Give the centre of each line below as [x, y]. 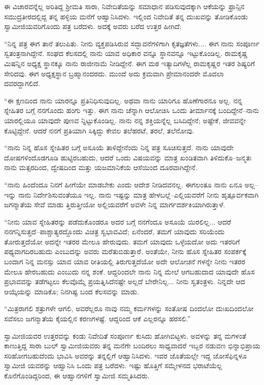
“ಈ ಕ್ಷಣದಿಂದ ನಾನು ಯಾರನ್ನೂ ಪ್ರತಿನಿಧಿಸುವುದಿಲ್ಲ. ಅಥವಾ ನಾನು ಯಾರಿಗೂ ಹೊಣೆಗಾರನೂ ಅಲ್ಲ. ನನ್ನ [123, 100]
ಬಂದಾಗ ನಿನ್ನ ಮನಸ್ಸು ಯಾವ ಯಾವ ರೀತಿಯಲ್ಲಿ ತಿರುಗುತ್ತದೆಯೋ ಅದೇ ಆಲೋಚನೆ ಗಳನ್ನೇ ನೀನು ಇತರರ [125, 262]
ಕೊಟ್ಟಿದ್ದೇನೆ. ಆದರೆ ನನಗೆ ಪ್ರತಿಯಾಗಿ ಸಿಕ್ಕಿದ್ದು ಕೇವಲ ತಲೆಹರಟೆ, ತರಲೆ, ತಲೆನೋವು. [99, 130]
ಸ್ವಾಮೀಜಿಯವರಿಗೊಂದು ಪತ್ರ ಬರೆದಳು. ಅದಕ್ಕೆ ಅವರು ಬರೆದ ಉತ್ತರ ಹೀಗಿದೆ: [93, 26]
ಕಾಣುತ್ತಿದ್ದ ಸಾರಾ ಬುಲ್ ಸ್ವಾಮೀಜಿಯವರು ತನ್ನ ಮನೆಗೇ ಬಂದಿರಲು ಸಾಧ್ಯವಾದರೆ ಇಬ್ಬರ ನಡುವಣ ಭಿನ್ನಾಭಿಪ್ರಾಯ [132, 346]
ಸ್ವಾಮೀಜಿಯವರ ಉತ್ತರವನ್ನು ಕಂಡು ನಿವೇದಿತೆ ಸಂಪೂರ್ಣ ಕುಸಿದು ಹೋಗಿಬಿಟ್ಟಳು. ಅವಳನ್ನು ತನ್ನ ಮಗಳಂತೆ [125, 335]
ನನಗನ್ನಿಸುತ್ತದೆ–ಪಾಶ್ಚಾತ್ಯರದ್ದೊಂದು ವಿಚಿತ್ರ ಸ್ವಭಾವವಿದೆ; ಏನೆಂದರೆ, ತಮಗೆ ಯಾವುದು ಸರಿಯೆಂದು [114, 231]
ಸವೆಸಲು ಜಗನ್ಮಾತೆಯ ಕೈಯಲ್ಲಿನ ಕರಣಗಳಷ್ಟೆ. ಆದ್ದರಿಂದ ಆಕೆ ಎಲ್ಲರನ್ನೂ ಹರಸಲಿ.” [97, 319]
